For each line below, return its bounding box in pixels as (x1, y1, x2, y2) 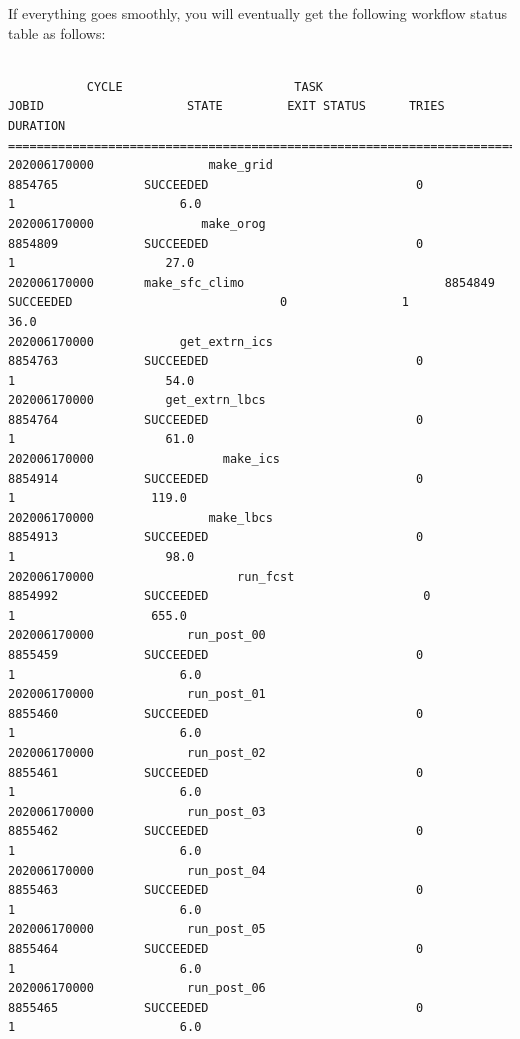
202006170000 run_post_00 (8, 628, 266, 643)
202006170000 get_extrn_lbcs (8, 393, 266, 408)
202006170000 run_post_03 (8, 804, 266, 819)
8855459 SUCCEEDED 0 (8, 648, 424, 662)
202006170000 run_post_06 (8, 981, 266, 996)
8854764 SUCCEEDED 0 (8, 412, 424, 427)
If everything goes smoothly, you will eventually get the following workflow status (8, 3, 507, 23)
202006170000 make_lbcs (8, 510, 273, 525)
